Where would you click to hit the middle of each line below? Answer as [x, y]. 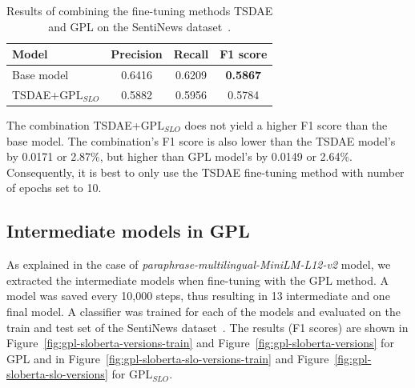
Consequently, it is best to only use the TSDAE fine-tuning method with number [205, 172]
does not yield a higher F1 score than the [286, 124]
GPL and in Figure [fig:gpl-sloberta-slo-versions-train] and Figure [168, 358]
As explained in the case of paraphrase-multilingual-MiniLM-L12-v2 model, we [199, 264]
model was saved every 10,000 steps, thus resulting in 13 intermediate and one [198, 296]
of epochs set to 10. [54, 188]
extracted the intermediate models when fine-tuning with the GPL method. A [198, 280]
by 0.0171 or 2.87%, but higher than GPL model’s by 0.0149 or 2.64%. [179, 156]
